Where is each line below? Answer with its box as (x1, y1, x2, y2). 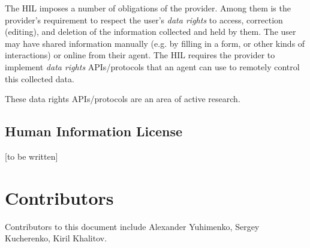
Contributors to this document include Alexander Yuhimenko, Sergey (5, 220, 260, 232)
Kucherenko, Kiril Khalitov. (5, 232, 107, 244)
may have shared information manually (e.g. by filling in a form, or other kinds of (5, 37, 305, 49)
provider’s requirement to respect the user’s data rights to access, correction (5, 13, 283, 26)
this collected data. (5, 72, 74, 85)
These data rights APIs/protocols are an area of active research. (5, 92, 240, 105)
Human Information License (5, 122, 183, 141)
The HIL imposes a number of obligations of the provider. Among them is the (5, 2, 291, 14)
